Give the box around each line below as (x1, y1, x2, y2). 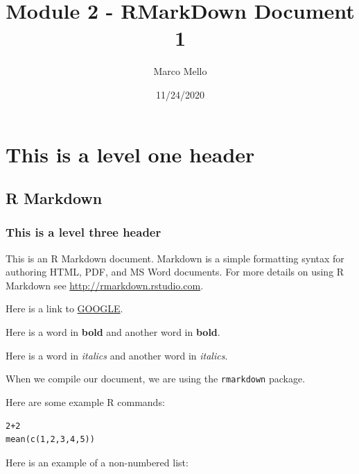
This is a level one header (6, 139, 255, 168)
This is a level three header (6, 223, 161, 241)
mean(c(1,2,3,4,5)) (6, 434, 95, 445)
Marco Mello (153, 64, 207, 78)
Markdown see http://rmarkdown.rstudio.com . (6, 278, 204, 292)
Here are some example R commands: (6, 394, 165, 409)
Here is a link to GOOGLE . (6, 301, 123, 316)
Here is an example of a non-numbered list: (6, 455, 189, 469)
